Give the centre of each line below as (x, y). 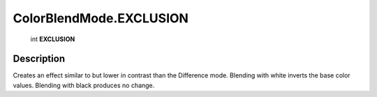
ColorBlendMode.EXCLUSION (101, 18)
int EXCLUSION (53, 39)
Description (39, 59)
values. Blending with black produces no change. (84, 85)
